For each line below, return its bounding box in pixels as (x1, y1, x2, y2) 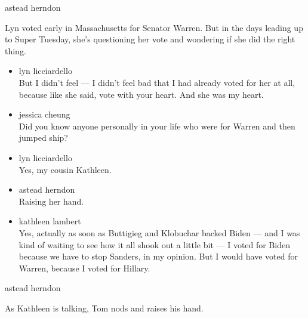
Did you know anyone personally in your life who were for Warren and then (19, 119, 295, 132)
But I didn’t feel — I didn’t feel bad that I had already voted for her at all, (19, 76, 295, 88)
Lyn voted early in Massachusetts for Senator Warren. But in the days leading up (5, 21, 303, 33)
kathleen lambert (19, 215, 81, 227)
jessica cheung (19, 108, 70, 121)
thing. (5, 44, 26, 57)
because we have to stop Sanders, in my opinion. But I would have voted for (19, 250, 298, 263)
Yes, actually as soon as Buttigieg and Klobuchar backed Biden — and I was (19, 226, 300, 239)
